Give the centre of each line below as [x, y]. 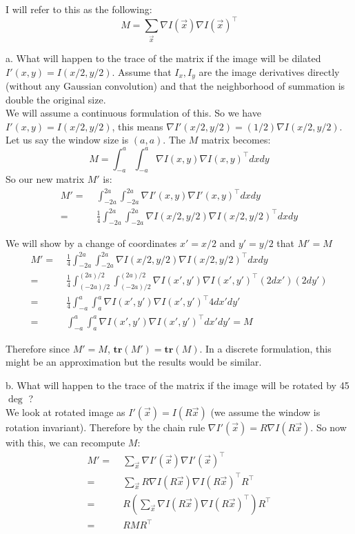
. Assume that [142, 71]
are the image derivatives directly [269, 71]
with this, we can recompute [65, 442]
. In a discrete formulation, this [265, 348]
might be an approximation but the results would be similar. [134, 362]
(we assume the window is [265, 412]
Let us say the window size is [67, 140]
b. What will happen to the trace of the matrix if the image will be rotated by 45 [177, 385]
